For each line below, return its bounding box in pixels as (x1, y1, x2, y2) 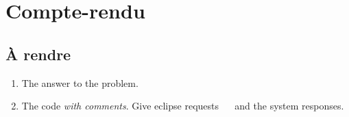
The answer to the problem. (21, 75, 139, 90)
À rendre (5, 43, 71, 64)
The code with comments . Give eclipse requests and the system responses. (21, 99, 344, 113)
